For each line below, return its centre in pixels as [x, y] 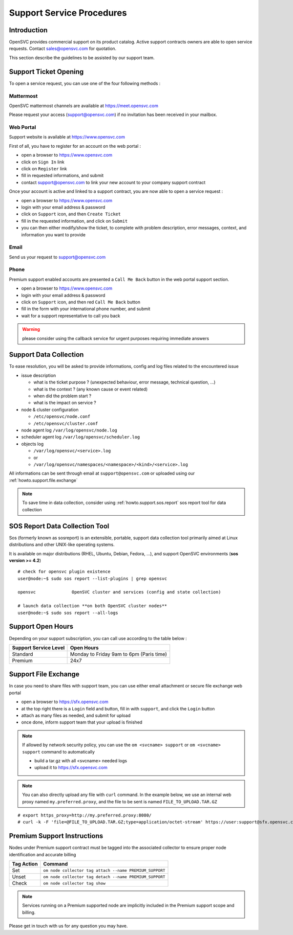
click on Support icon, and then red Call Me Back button [81, 302]
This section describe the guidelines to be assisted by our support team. [82, 57]
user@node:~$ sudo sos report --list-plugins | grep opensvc [92, 578]
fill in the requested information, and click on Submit [74, 221]
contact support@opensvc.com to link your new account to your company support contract [113, 182]
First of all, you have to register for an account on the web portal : [75, 146]
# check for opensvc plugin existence [64, 572]
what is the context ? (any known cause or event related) [91, 389]
